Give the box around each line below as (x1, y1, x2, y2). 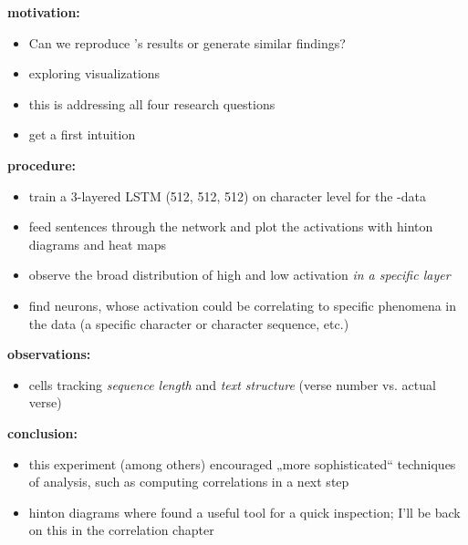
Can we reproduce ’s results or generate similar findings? (28, 33, 346, 52)
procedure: (7, 155, 76, 174)
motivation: (7, 3, 80, 21)
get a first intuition (28, 125, 136, 144)
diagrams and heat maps (28, 234, 167, 253)
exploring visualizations (28, 64, 161, 83)
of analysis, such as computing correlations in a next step (28, 472, 349, 491)
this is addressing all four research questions (28, 94, 276, 113)
